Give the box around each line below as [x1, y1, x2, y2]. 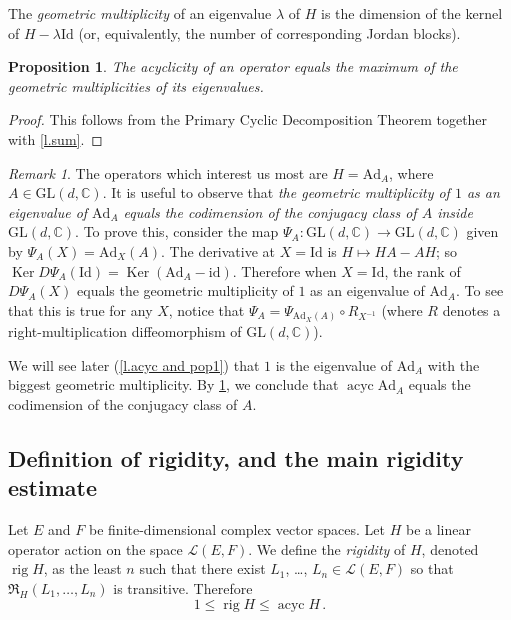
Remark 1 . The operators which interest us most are [8, 162, 328, 183]
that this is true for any [8, 299, 153, 320]
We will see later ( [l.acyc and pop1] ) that [8, 354, 260, 375]
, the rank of [384, 260, 461, 281]
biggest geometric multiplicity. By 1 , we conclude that [8, 374, 339, 395]
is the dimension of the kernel [321, 3, 503, 23]
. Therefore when [232, 260, 337, 281]
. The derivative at [161, 240, 276, 261]
